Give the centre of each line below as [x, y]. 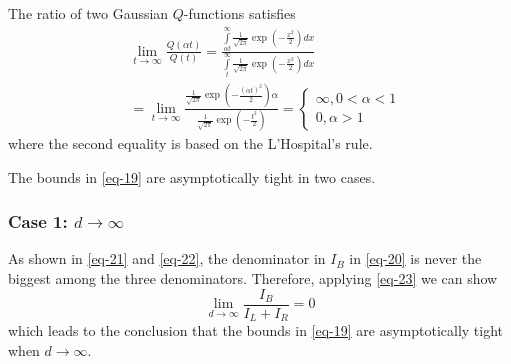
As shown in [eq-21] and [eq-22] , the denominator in [167, 258]
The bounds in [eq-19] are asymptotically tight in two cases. [192, 176]
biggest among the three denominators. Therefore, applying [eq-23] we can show [253, 278]
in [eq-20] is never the [415, 258]
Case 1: [38, 221]
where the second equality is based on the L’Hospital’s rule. [190, 143]
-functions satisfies [239, 13]
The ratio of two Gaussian [88, 13]
